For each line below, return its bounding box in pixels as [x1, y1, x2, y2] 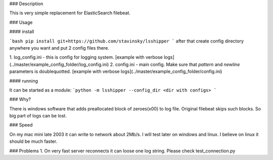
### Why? [9, 96, 31, 102]
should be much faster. [9, 138, 58, 144]
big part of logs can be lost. [9, 113, 67, 119]
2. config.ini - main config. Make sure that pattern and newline [110, 61, 240, 67]
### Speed [9, 122, 33, 128]
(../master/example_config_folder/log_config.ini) [9, 61, 109, 67]
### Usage [9, 19, 33, 25]
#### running [9, 77, 38, 84]
